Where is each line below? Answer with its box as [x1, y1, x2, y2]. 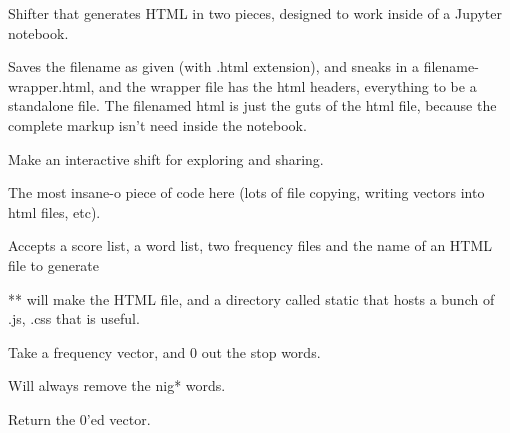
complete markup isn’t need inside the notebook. [8, 114, 307, 135]
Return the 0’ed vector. [8, 408, 151, 429]
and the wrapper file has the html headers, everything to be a [99, 75, 477, 96]
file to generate [8, 254, 100, 275]
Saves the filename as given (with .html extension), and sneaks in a [8, 56, 420, 77]
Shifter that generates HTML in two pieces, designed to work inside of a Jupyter [8, 3, 502, 23]
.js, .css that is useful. [8, 308, 140, 329]
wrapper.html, [8, 75, 95, 96]
